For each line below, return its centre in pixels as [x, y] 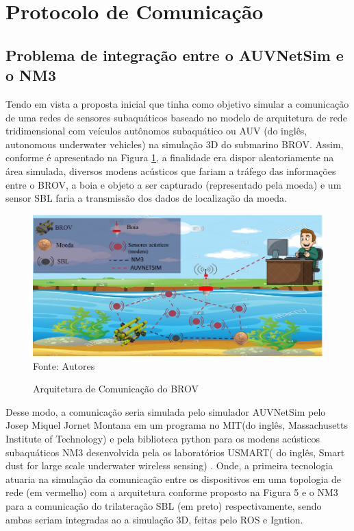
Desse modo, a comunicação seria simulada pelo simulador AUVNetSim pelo [166, 411]
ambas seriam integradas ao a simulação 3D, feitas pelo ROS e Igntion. [154, 519]
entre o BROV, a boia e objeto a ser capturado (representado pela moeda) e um [174, 184]
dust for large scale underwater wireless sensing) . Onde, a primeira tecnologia [169, 465]
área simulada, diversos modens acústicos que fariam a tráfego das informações [171, 170]
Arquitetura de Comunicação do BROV [116, 389]
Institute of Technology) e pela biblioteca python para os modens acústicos [163, 438]
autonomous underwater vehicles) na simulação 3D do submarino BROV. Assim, [175, 144]
